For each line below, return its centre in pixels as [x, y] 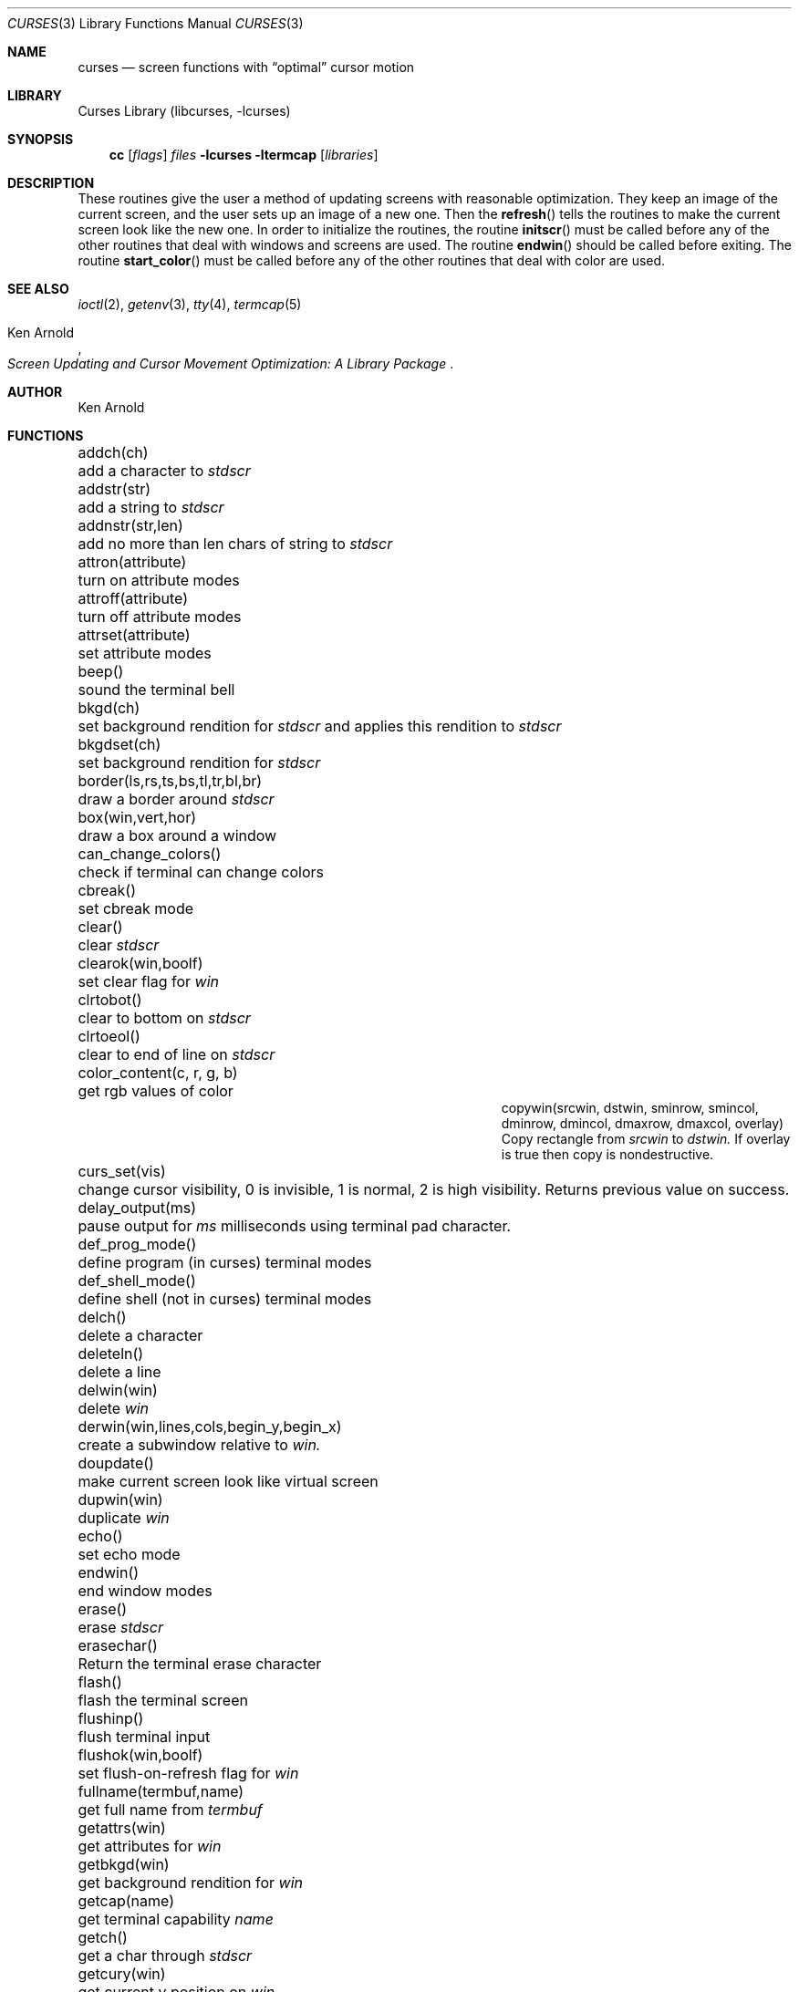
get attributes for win [150, 1846]
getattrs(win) [122, 1828]
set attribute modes [145, 653]
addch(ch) [113, 452]
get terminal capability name [176, 1919]
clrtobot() [110, 1000]
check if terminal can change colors [201, 872]
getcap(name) [126, 1901]
